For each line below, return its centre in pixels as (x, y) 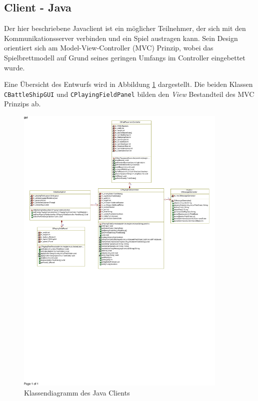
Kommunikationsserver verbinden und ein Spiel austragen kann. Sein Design (121, 38)
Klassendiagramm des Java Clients (77, 392)
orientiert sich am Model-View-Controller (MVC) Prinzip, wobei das (109, 48)
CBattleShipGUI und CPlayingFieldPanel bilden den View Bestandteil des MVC (129, 94)
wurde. (14, 67)
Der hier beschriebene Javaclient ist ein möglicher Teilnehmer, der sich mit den (125, 28)
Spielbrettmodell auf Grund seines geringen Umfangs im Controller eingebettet (125, 57)
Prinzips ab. (22, 104)
